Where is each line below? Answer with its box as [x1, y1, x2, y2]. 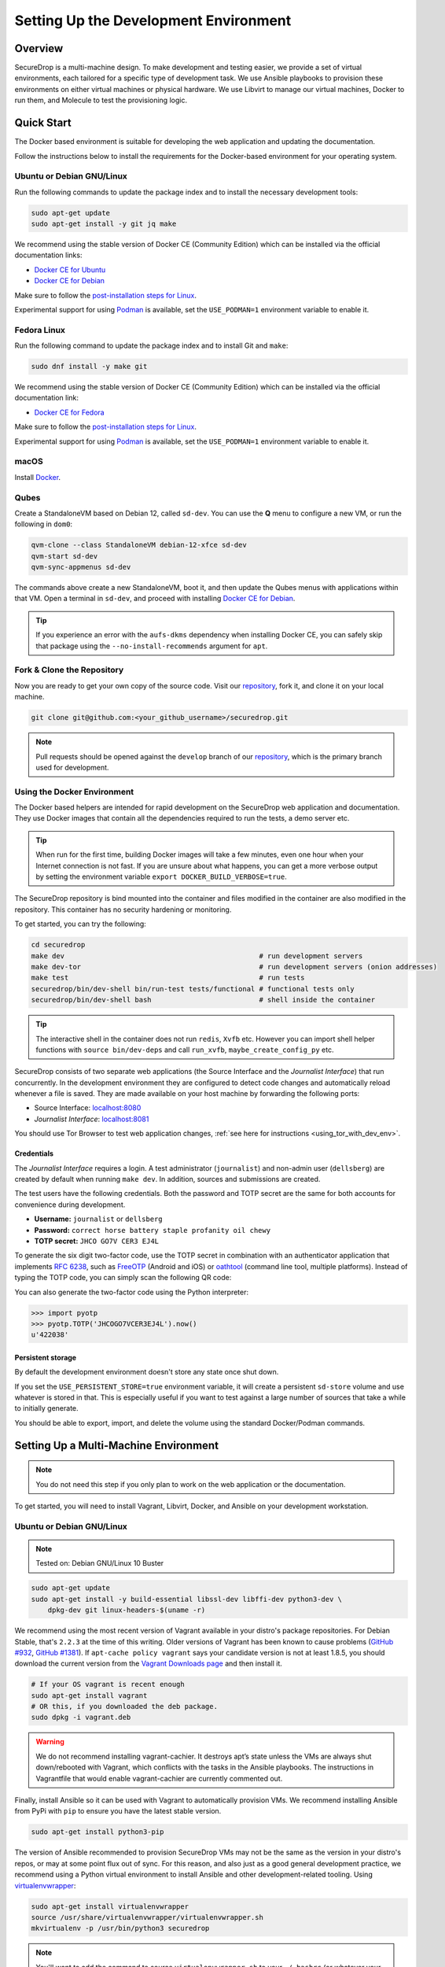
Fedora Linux [14, 324, 66, 335]
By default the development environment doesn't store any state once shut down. [14, 1367, 279, 1377]
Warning [35, 1737, 64, 1747]
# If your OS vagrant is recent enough [31, 1680, 185, 1689]
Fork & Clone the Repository [14, 665, 124, 676]
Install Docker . [14, 472, 61, 482]
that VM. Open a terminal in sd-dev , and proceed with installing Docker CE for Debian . [14, 594, 296, 603]
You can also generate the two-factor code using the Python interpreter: [14, 1287, 249, 1297]
